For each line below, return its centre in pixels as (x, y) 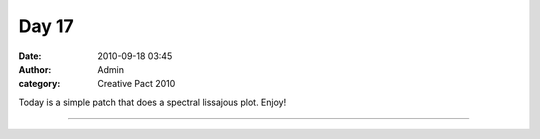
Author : (35, 69)
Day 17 (46, 26)
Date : (30, 56)
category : (39, 84)
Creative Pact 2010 (136, 84)
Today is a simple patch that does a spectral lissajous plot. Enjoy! (152, 102)
